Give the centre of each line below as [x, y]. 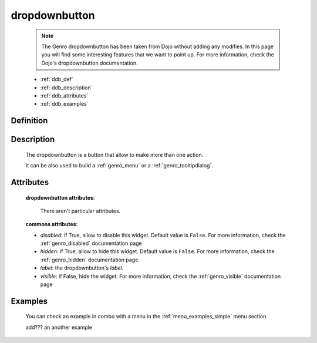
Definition [29, 121]
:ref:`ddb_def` [57, 79]
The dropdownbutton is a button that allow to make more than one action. [114, 154]
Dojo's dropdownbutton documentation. [90, 63]
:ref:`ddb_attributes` [64, 95]
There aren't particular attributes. [80, 211]
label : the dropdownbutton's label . [82, 268]
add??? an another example [59, 327]
